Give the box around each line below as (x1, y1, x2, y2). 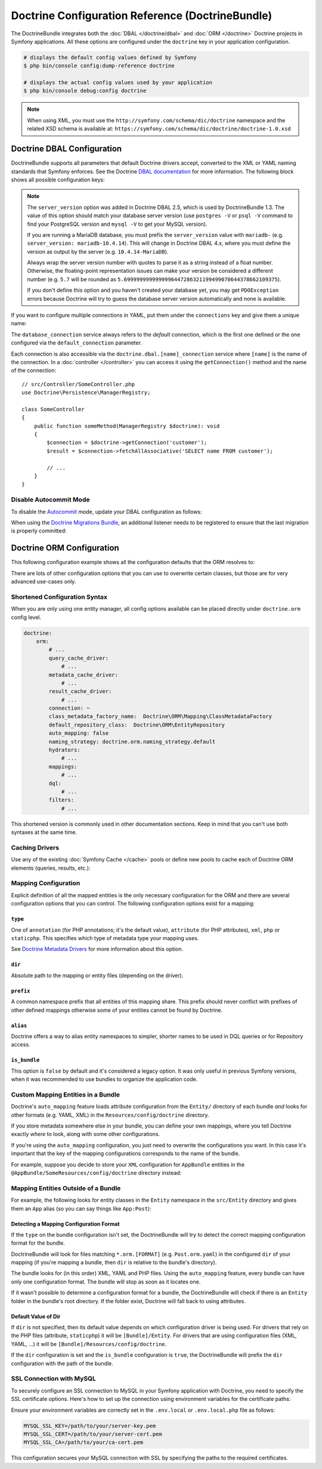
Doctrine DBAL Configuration (11, 144, 122, 154)
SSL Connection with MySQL (11, 1375, 97, 1383)
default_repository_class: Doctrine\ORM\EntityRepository (48, 721, 225, 728)
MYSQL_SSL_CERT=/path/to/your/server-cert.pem (23, 1430, 162, 1437)
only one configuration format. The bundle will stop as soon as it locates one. (11, 1278, 201, 1285)
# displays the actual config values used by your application (23, 79, 213, 86)
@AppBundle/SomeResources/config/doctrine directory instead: (11, 1169, 182, 1176)
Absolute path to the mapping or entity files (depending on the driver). (11, 972, 184, 979)
